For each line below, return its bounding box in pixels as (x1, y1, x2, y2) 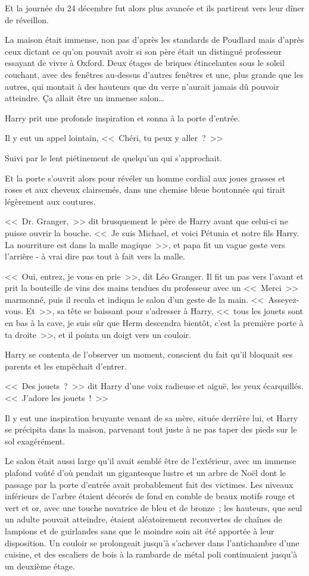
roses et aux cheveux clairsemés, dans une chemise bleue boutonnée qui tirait (5, 183, 286, 196)
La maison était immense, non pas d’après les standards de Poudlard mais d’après (5, 33, 304, 46)
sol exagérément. (5, 434, 65, 447)
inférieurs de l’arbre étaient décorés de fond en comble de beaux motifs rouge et (5, 490, 295, 502)
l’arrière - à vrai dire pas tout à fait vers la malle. (5, 250, 185, 262)
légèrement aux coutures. (5, 195, 96, 207)
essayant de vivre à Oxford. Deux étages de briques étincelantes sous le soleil (5, 57, 285, 69)
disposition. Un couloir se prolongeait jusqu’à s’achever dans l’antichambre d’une (5, 536, 299, 549)
